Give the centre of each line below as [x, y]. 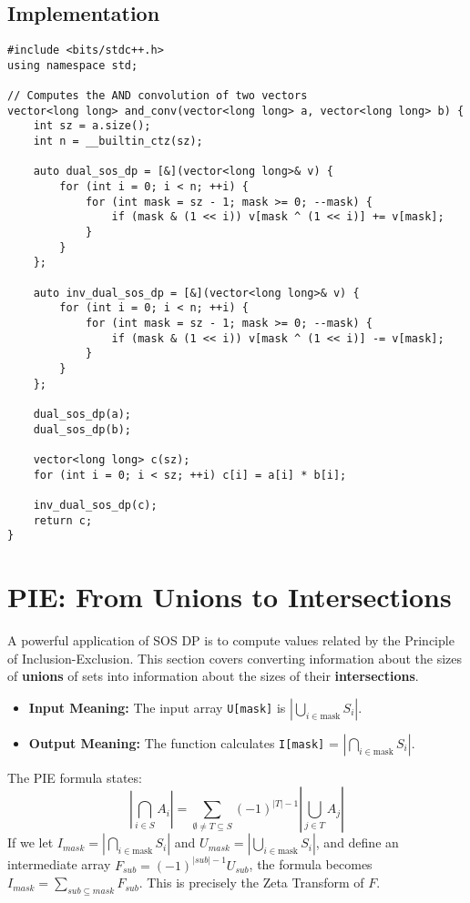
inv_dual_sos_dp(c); [95, 505]
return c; [63, 520]
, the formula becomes [311, 864]
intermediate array [59, 864]
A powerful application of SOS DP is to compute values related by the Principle [231, 639]
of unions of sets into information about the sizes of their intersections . [213, 676]
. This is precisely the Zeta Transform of [251, 883]
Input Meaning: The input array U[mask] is [157, 707]
